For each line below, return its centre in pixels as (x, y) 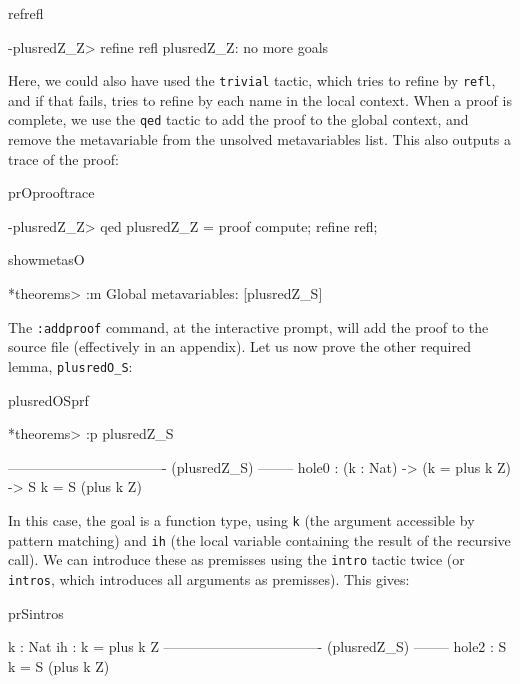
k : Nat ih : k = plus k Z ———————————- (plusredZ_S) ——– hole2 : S (257, 646)
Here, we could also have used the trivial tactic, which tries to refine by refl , (252, 80)
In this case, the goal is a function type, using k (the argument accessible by (241, 519)
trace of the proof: (63, 158)
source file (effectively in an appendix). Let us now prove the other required (239, 346)
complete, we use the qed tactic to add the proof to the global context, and (238, 119)
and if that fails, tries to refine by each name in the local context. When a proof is (260, 99)
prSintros (36, 612)
